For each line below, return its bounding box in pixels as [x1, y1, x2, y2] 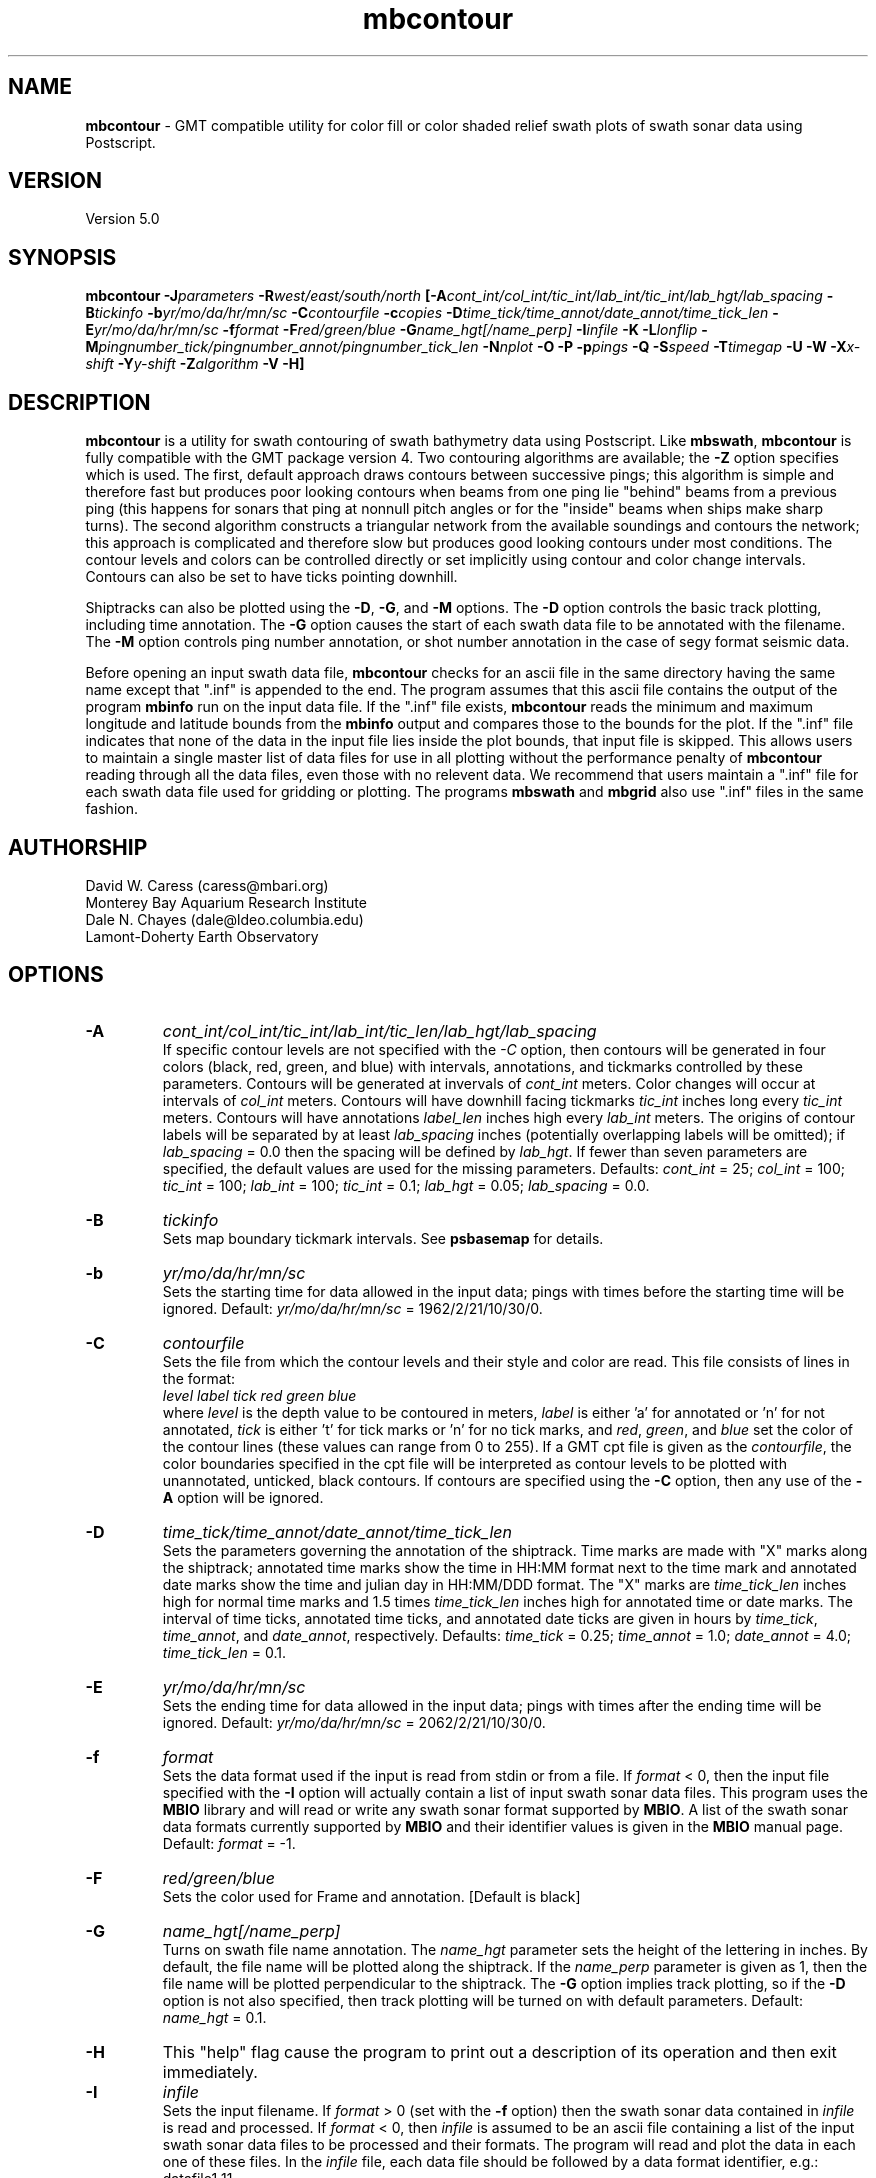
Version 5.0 [85, 210, 160, 228]
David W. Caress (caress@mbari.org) [85, 876, 329, 894]
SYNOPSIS [8, 244, 117, 270]
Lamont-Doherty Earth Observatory [85, 927, 319, 945]
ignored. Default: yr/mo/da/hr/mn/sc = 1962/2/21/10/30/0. [162, 1299, 543, 1317]
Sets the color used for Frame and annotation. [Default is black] [162, 1887, 581, 1905]
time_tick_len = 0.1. [162, 1643, 286, 1661]
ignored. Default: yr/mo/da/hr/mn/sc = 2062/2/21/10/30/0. [162, 1713, 546, 1731]
